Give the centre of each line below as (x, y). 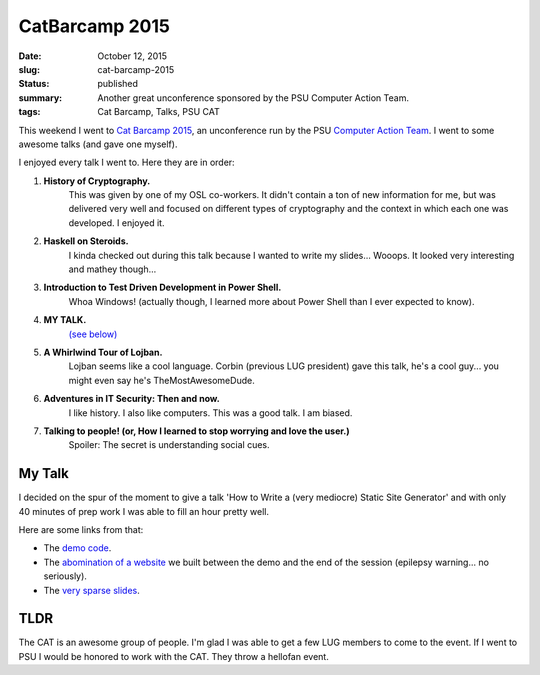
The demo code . (77, 548)
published (118, 84)
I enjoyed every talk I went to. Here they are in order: (126, 162)
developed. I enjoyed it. (116, 222)
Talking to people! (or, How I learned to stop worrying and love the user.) (196, 431)
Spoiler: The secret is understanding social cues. (169, 445)
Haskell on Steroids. (86, 241)
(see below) (93, 334)
